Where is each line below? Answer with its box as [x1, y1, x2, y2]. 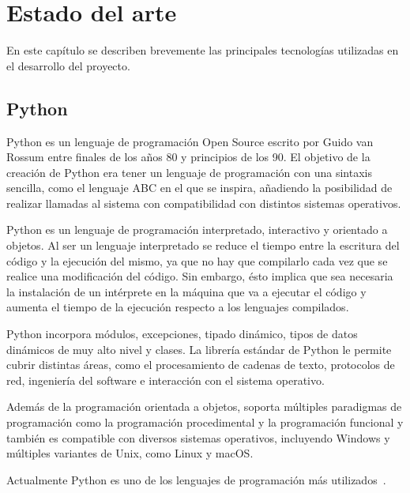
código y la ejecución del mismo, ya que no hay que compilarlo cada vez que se [6, 252, 388, 269]
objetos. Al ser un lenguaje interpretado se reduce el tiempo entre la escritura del [6, 237, 400, 254]
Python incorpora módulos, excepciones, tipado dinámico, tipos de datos [6, 326, 358, 342]
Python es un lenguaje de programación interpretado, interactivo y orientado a [6, 221, 388, 238]
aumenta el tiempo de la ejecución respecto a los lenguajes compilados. [6, 299, 349, 315]
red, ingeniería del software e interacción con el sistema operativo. [6, 371, 325, 388]
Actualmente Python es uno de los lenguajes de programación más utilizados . [6, 471, 386, 487]
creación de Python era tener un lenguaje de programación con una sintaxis [6, 164, 372, 180]
